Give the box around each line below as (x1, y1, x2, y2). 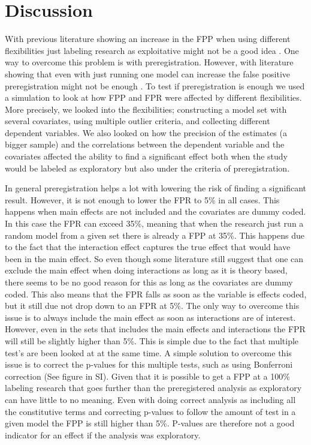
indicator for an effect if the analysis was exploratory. (5, 428, 201, 441)
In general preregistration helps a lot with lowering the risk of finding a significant (5, 182, 307, 194)
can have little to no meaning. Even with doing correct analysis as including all (5, 393, 296, 405)
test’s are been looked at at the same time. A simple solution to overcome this (5, 346, 292, 359)
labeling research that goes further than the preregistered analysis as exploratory (5, 381, 302, 394)
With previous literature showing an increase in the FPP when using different (5, 32, 291, 45)
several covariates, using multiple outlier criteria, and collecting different (5, 115, 270, 127)
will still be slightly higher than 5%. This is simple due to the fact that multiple (5, 334, 299, 347)
